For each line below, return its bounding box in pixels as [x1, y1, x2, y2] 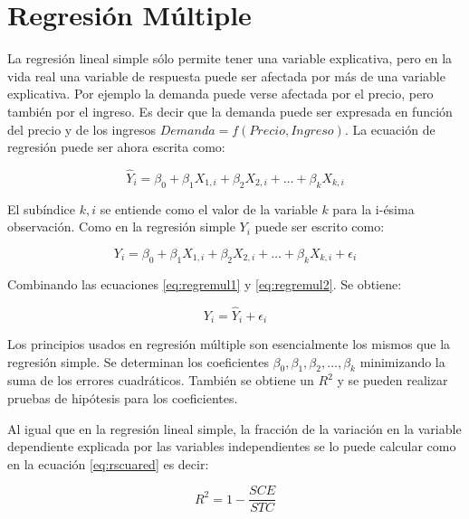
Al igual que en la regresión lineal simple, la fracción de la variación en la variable [7, 419, 462, 438]
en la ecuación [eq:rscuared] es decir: [7, 454, 209, 473]
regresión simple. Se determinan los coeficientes [7, 352, 269, 371]
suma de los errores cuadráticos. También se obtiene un [7, 371, 314, 390]
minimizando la [359, 352, 445, 371]
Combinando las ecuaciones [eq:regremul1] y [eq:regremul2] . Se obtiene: [7, 274, 402, 293]
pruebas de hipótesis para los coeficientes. [7, 388, 238, 407]
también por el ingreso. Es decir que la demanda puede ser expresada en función [7, 101, 453, 120]
